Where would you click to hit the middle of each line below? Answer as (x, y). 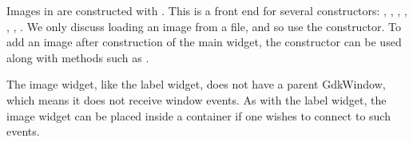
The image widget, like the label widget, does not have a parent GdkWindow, (196, 84)
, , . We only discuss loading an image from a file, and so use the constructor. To (204, 26)
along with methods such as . (78, 57)
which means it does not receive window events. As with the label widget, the (197, 99)
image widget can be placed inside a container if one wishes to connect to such (199, 115)
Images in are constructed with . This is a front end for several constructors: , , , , (207, 10)
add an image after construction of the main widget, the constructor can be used (204, 42)
